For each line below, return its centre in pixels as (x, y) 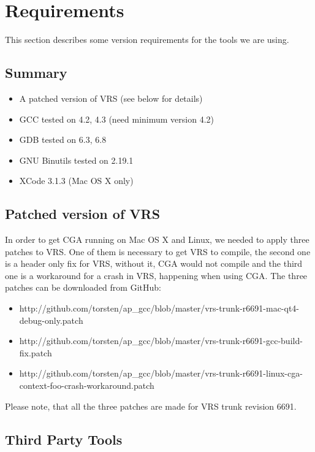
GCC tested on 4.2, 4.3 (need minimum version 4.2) (117, 119)
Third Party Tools (64, 439)
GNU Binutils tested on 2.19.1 (76, 160)
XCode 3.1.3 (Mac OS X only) (76, 181)
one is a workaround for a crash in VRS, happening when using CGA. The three (156, 275)
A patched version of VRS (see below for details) (111, 98)
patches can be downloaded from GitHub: (83, 287)
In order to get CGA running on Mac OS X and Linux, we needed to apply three (157, 239)
